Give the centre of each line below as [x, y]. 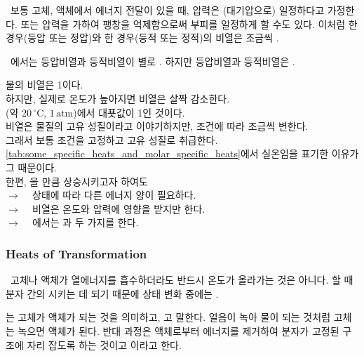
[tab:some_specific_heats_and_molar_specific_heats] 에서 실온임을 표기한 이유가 [182, 153]
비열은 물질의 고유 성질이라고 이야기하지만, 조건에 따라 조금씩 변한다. [157, 126]
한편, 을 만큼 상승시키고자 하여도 [77, 181]
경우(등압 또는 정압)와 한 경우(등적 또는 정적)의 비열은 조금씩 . [142, 38]
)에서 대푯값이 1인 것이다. [129, 112]
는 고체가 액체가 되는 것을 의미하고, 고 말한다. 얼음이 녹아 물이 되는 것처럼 [168, 317]
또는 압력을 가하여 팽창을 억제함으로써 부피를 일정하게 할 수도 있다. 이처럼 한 [189, 24]
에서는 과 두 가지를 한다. [86, 222]
